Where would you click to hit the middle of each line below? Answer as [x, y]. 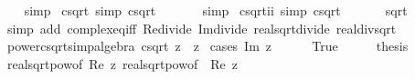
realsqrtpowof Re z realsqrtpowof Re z [122, 63]
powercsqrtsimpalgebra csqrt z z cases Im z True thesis [207, 46]
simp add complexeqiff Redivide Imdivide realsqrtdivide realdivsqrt [202, 28]
